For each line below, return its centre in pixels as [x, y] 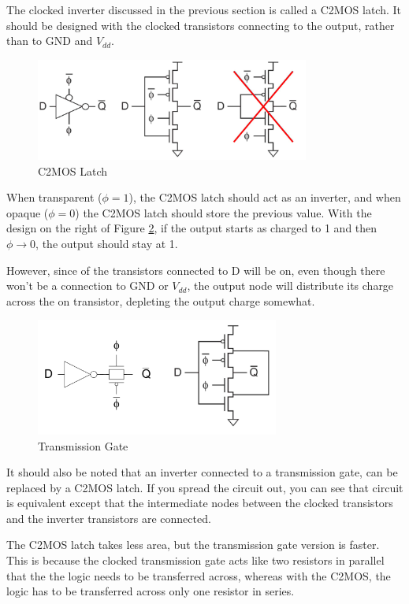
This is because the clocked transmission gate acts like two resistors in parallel [195, 560]
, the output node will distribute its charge [290, 285]
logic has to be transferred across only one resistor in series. [151, 591]
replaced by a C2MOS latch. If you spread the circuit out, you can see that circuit [205, 487]
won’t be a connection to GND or [87, 285]
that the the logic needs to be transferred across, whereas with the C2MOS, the [199, 575]
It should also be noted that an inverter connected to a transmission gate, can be [202, 472]
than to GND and [50, 41]
